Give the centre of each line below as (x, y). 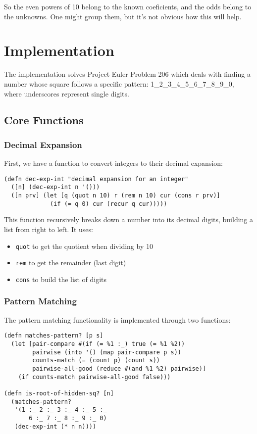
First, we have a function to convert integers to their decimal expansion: (113, 163)
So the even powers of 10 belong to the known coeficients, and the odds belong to (128, 6)
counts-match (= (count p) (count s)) (96, 361)
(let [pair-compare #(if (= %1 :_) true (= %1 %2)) (98, 344)
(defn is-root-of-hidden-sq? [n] (59, 393)
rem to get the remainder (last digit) (71, 263)
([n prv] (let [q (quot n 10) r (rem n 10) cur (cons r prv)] (116, 195)
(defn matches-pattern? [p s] (54, 336)
